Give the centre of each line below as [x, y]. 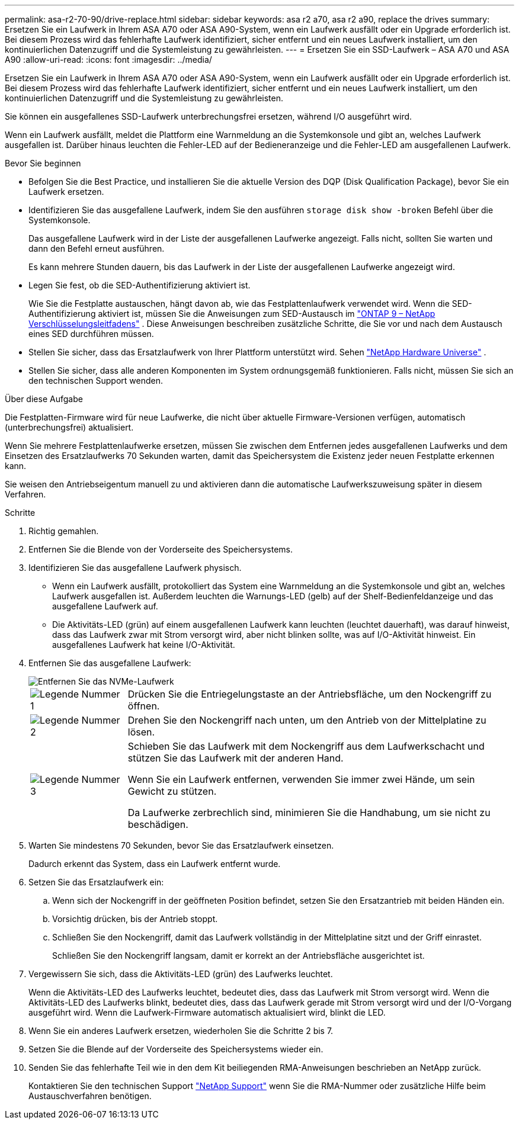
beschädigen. [158, 824]
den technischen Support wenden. [96, 380]
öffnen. [144, 706]
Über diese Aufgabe [44, 399]
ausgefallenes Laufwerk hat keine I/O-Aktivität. [144, 645]
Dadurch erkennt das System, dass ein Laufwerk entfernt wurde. [155, 864]
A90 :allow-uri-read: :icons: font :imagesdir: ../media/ [108, 60]
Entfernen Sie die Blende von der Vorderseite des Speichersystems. [161, 549]
